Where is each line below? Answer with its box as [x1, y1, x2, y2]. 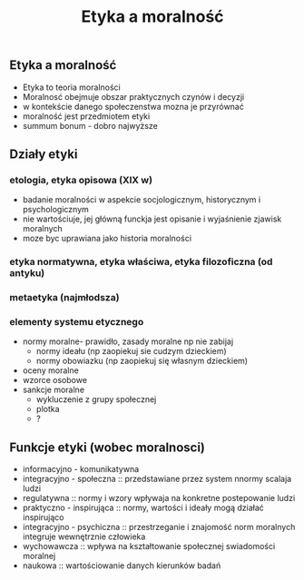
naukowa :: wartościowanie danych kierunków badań [22, 560, 221, 571]
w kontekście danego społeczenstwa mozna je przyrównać [22, 101, 245, 112]
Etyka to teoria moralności [22, 82, 121, 93]
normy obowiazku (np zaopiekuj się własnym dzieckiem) [35, 356, 248, 367]
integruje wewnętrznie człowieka [22, 531, 146, 542]
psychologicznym [22, 204, 89, 215]
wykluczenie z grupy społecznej [35, 394, 157, 405]
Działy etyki [9, 147, 78, 162]
